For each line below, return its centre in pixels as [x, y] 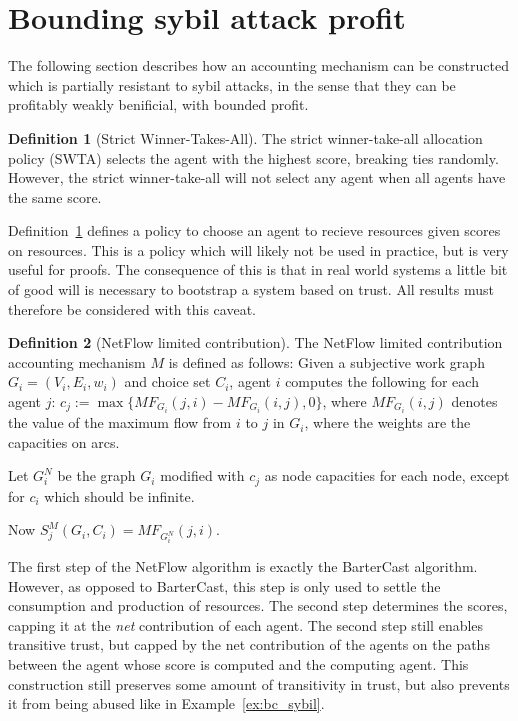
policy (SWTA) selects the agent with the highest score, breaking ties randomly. [253, 157]
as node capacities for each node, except [387, 475]
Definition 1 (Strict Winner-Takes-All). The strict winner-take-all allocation [245, 137]
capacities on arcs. [64, 441]
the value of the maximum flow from [120, 422]
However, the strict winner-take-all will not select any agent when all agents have [257, 177]
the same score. [55, 196]
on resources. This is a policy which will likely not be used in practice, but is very [258, 249]
